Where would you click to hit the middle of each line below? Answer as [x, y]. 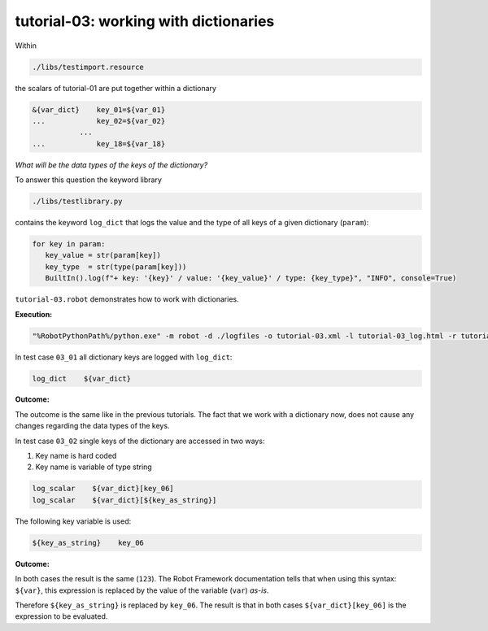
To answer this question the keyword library [88, 180]
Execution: [34, 314]
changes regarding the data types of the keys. [92, 426]
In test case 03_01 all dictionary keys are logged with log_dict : [124, 357]
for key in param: [69, 244]
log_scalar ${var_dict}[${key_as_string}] [124, 500]
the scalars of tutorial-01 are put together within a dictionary [116, 88]
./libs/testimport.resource [88, 67]
